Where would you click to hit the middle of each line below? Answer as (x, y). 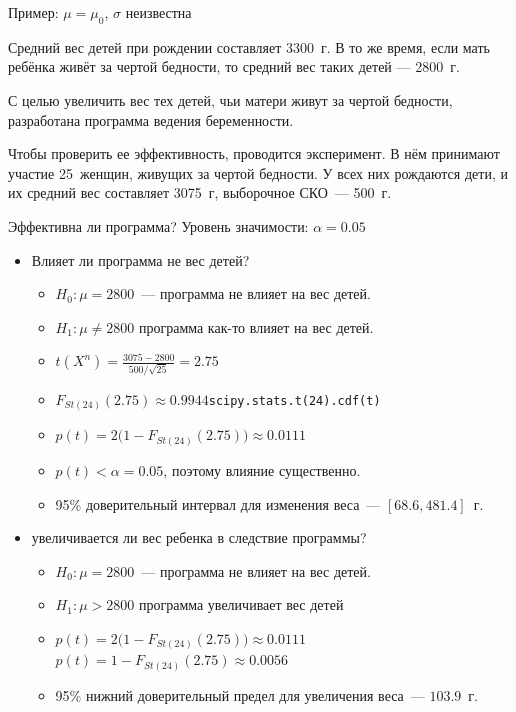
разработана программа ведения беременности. (151, 119)
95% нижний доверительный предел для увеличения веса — (240, 694)
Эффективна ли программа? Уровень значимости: (158, 225)
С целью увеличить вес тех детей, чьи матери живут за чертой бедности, (230, 99)
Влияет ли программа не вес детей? (140, 259)
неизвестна (158, 12)
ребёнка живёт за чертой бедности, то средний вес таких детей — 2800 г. (234, 66)
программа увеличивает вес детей (241, 604)
